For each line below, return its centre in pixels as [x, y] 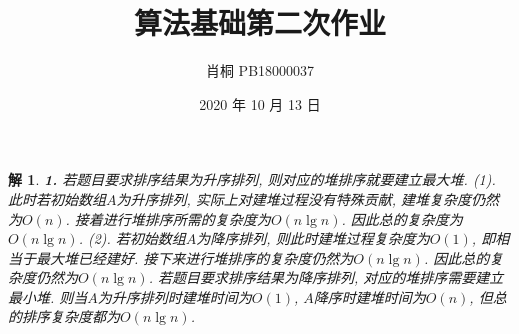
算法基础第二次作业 [259, 22]
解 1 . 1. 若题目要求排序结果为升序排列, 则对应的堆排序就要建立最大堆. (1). [252, 179]
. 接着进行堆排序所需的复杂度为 [168, 218]
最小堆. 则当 [48, 296]
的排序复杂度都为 [64, 316]
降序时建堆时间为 [369, 296]
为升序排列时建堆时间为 [174, 296]
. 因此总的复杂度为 [402, 218]
